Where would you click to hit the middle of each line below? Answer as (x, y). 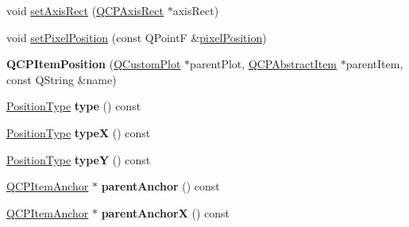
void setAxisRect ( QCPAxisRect (85, 10)
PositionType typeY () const (79, 159)
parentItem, (374, 64)
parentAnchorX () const (165, 212)
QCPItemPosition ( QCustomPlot (94, 64)
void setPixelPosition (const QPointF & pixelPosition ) (137, 37)
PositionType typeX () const (79, 132)
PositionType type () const (74, 106)
